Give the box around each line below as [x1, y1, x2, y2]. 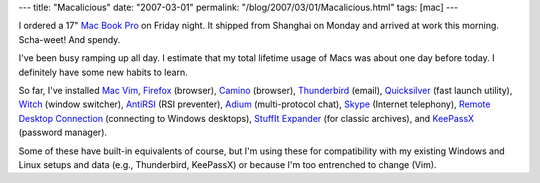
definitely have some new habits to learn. [18, 66, 189, 78]
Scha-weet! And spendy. [18, 33, 121, 45]
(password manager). [18, 126, 108, 139]
